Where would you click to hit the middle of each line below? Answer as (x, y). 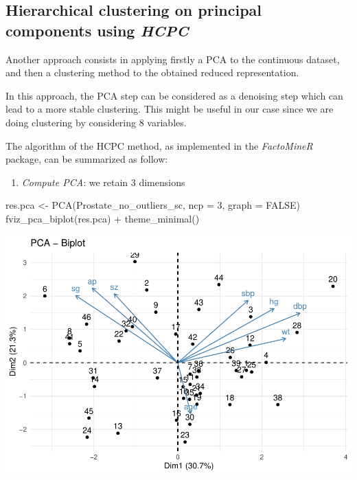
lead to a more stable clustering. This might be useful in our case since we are (170, 109)
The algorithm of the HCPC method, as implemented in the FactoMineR (159, 145)
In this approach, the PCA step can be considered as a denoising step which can (174, 95)
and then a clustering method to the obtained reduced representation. (152, 72)
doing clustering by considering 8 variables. (96, 122)
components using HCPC (97, 30)
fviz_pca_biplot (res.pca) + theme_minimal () (103, 218)
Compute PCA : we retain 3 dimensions (103, 182)
